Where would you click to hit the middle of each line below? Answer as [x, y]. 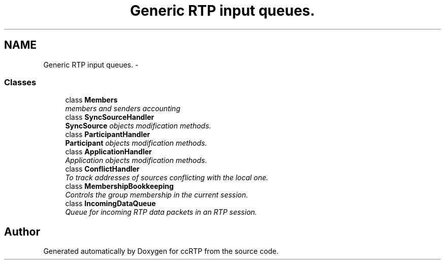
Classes [20, 82]
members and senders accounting [123, 109]
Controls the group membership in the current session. [157, 195]
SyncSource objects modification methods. [138, 126]
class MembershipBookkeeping [119, 186]
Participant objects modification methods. [136, 143]
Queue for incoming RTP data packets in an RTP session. [161, 212]
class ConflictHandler [102, 169]
